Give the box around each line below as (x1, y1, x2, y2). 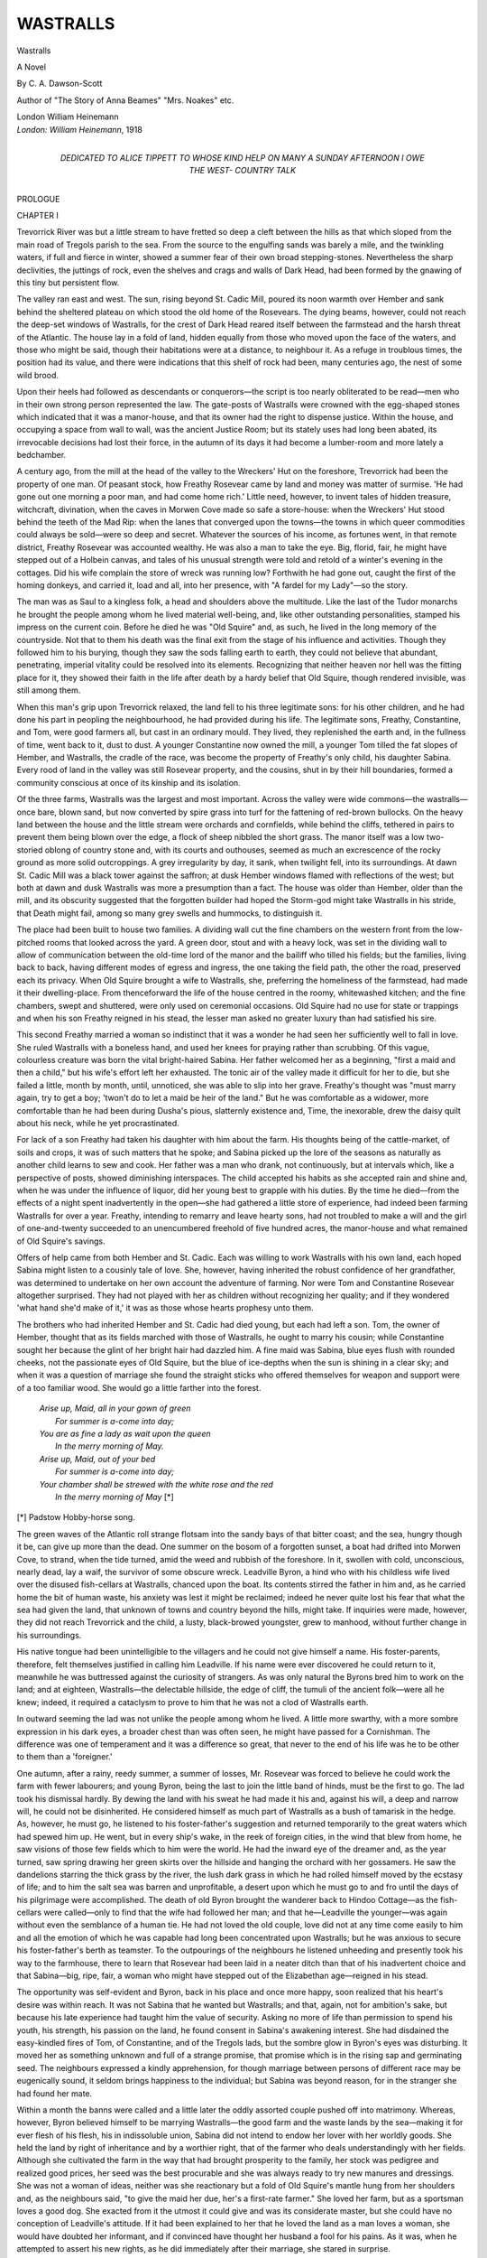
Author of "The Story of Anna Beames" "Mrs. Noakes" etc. (16, 95, 234, 106)
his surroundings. (16, 1629, 82, 1640)
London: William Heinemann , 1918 (16, 124, 143, 135)
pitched (16, 937, 45, 947)
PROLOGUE (16, 193, 60, 204)
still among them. (16, 685, 81, 695)
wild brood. (16, 369, 59, 380)
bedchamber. (16, 450, 67, 461)
